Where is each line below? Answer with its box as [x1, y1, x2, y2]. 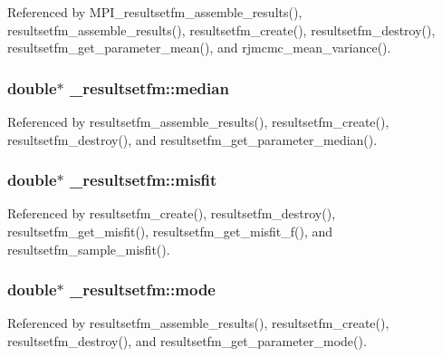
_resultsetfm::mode [70, 278, 216, 301]
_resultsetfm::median [70, 76, 229, 99]
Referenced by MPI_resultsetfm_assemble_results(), [7, 3, 303, 21]
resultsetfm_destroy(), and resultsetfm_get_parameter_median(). [7, 130, 378, 149]
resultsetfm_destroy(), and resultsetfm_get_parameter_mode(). [7, 332, 367, 350]
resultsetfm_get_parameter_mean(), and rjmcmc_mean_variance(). [7, 38, 391, 57]
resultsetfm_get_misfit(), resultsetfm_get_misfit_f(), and [7, 222, 333, 240]
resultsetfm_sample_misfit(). [7, 239, 170, 258]
